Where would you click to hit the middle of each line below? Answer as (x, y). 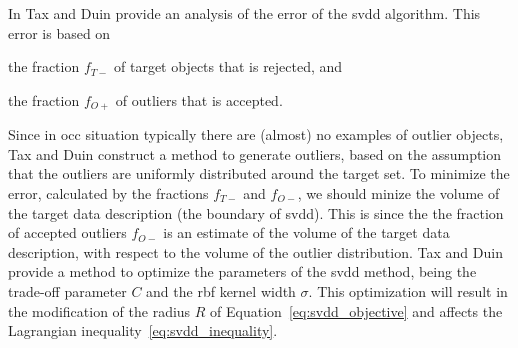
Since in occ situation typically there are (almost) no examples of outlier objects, (256, 134)
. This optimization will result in (408, 290)
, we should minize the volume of (398, 193)
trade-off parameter (67, 290)
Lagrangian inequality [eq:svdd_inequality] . (143, 330)
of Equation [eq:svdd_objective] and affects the (356, 310)
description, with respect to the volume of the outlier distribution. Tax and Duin (255, 251)
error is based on (59, 32)
